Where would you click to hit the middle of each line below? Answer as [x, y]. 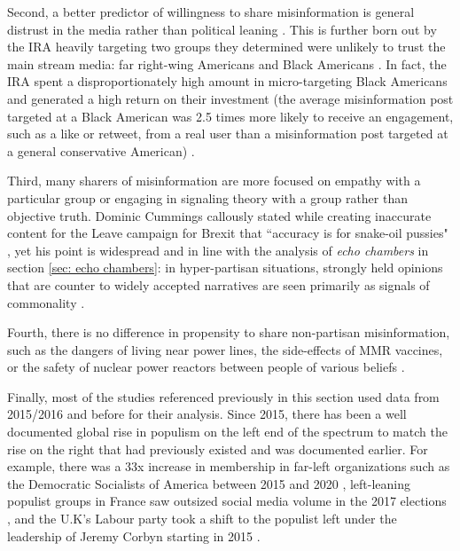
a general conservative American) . [101, 150]
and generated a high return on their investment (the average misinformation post [230, 98]
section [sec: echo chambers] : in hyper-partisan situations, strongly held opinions [225, 268]
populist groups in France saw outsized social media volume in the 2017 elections [227, 501]
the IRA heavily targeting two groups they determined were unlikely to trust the [226, 47]
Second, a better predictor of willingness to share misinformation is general [211, 12]
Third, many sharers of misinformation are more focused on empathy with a [214, 181]
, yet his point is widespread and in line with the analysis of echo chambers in [218, 250]
